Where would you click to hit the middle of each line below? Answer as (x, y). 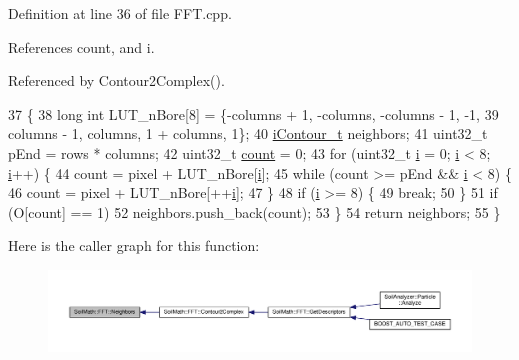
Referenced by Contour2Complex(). (116, 80)
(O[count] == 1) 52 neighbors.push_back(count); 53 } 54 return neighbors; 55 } (254, 211)
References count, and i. (81, 46)
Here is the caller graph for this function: (134, 245)
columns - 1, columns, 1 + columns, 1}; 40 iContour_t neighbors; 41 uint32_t (248, 133)
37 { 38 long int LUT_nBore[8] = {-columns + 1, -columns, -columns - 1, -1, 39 (253, 113)
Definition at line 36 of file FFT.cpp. (120, 13)
